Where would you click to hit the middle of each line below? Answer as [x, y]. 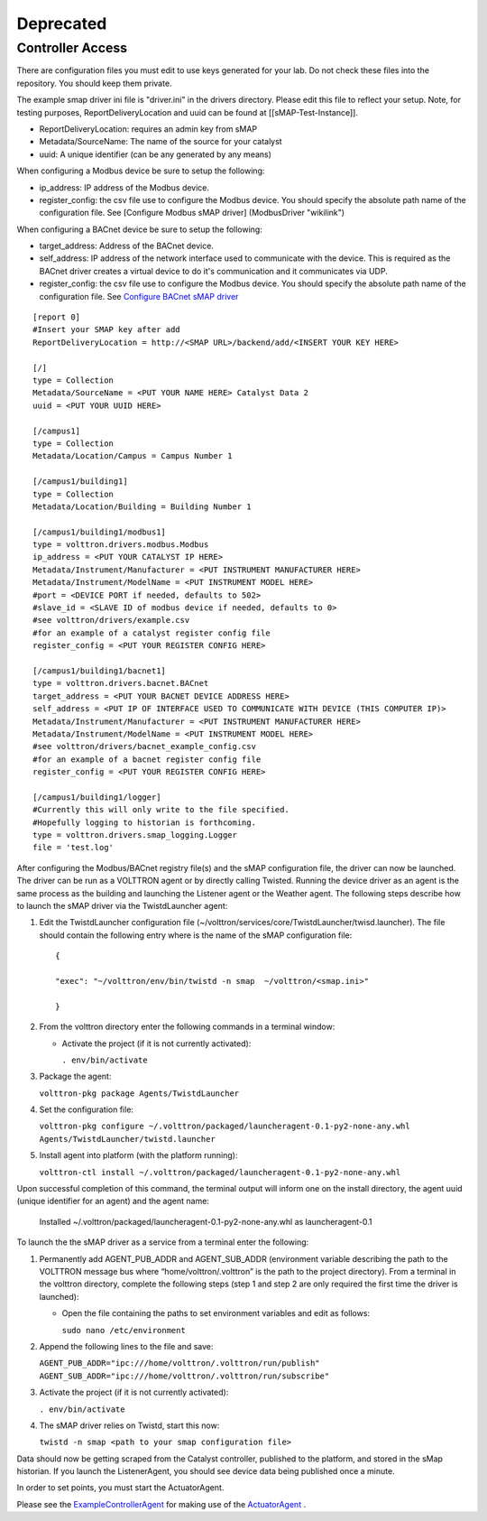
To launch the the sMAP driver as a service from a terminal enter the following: [163, 1242]
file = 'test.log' [74, 848]
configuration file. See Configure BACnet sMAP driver [139, 296]
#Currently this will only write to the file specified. [161, 810]
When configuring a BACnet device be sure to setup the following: [140, 229]
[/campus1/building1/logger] [97, 797]
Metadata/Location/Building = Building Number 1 [142, 506]
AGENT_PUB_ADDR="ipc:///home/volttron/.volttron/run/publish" [179, 1363]
